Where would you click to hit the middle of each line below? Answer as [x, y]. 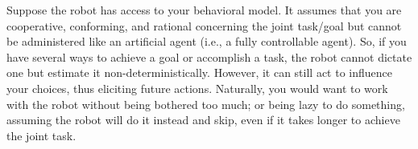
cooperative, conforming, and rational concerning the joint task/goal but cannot [204, 25]
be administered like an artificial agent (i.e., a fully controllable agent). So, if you [207, 41]
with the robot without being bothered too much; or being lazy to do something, [206, 104]
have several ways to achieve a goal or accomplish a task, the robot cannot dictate [209, 56]
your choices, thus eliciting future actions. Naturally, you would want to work [197, 88]
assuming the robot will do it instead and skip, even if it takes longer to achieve [203, 120]
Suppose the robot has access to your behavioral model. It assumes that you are [204, 10]
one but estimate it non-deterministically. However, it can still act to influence [200, 72]
